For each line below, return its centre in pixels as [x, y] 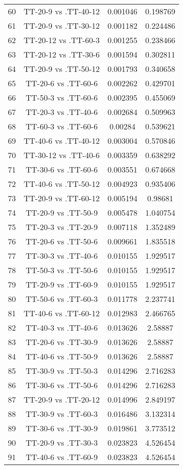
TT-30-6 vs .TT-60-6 [62, 169]
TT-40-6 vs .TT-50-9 [62, 356]
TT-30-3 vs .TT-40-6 [62, 256]
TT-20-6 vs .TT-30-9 [62, 342]
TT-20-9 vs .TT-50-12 [62, 69]
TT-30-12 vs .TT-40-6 [62, 155]
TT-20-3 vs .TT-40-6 [62, 112]
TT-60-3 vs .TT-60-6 [62, 126]
